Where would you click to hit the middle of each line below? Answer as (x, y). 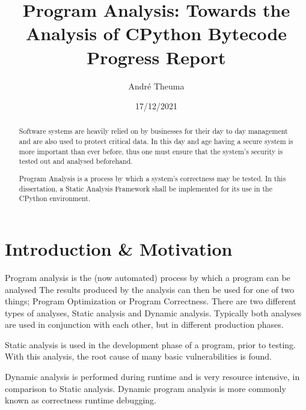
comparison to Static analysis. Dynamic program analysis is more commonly (145, 388)
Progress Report (156, 57)
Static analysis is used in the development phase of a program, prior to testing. (151, 344)
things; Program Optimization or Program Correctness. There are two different (151, 301)
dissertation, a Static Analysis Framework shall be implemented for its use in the (146, 188)
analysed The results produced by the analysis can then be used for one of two (150, 289)
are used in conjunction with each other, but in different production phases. (144, 324)
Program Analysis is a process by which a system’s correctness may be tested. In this (152, 178)
